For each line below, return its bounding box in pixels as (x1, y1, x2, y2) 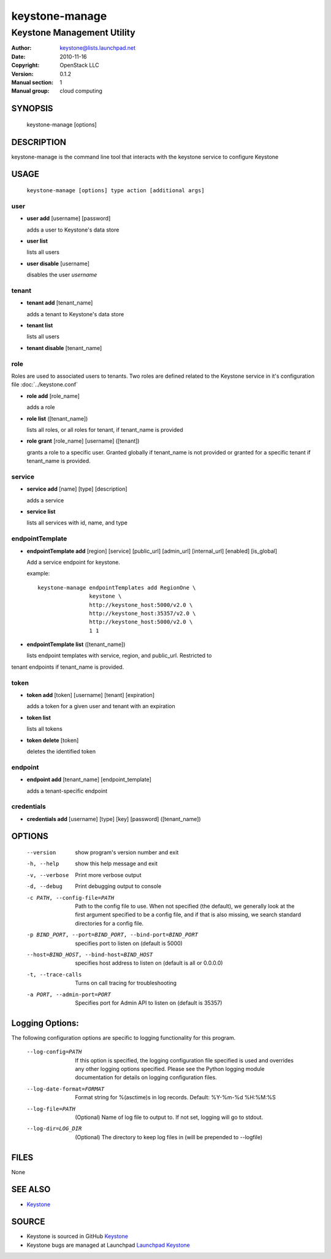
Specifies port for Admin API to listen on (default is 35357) (75, 999, 223, 1007)
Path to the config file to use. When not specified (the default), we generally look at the (75, 903, 295, 910)
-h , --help (26, 860, 59, 867)
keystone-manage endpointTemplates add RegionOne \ (37, 584, 196, 591)
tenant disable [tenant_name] (26, 344, 102, 351)
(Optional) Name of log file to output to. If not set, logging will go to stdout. (75, 1113, 264, 1121)
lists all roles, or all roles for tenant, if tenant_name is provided (26, 426, 183, 433)
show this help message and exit (75, 860, 158, 867)
